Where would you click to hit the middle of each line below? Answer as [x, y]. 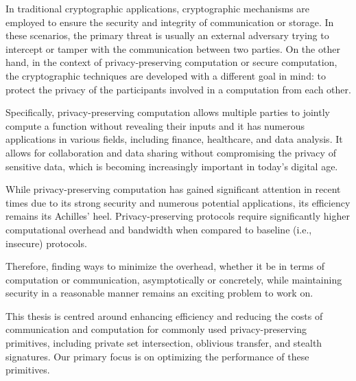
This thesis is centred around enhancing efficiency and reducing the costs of [164, 315]
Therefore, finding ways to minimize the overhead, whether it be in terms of [165, 266]
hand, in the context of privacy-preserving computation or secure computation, [171, 62]
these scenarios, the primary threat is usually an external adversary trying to [167, 35]
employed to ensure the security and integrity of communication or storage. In [170, 22]
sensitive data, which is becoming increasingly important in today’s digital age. [172, 166]
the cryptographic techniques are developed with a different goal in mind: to [166, 75]
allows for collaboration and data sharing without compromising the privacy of [171, 152]
